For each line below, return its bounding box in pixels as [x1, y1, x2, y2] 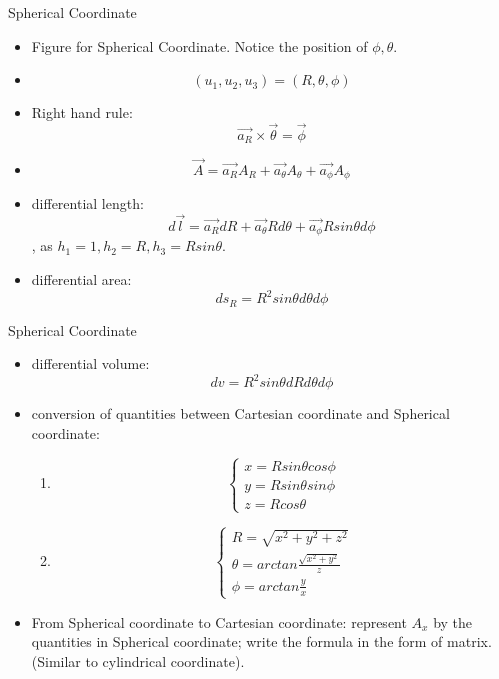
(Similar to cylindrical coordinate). [31, 651, 245, 671]
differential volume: [31, 353, 150, 374]
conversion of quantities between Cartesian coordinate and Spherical [31, 403, 450, 424]
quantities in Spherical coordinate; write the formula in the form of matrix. [31, 631, 492, 652]
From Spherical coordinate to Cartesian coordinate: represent [31, 611, 407, 632]
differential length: [31, 193, 144, 214]
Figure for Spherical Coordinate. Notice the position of [31, 35, 368, 56]
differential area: [31, 268, 132, 289]
